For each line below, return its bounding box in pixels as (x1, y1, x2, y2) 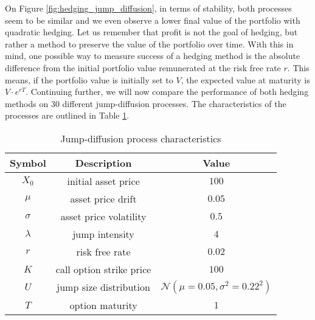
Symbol (10, 155, 46, 170)
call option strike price (55, 262, 151, 276)
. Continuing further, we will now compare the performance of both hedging (26, 85, 309, 98)
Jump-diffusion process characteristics (60, 131, 221, 145)
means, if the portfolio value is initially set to (5, 73, 173, 86)
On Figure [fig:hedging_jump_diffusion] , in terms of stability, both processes (5, 2, 292, 14)
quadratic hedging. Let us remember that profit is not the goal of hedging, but (5, 26, 298, 38)
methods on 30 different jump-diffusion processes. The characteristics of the (5, 97, 286, 110)
